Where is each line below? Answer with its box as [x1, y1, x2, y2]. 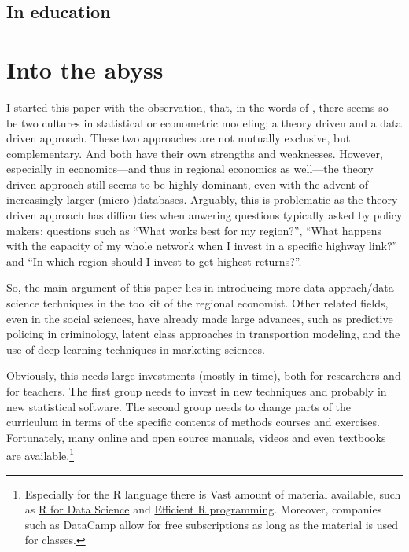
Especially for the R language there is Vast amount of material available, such [24, 485, 401, 502]
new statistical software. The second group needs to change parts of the [6, 398, 352, 414]
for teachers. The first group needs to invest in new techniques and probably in [6, 383, 387, 399]
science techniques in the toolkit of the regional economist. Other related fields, [6, 295, 389, 311]
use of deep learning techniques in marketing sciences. [6, 340, 265, 357]
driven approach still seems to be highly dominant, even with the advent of [6, 175, 368, 192]
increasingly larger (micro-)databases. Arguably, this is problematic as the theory [6, 191, 398, 208]
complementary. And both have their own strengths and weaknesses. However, [6, 145, 383, 161]
